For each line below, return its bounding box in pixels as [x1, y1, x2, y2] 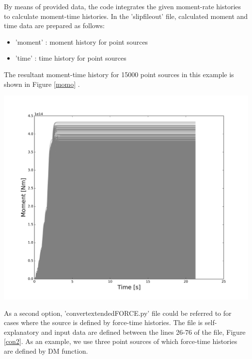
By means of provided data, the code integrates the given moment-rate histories [4, 1, 241, 11]
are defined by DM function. [4, 345, 88, 356]
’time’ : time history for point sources [15, 53, 126, 63]
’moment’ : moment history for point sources [15, 36, 148, 47]
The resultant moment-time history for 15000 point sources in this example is [4, 69, 234, 79]
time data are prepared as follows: [4, 20, 105, 31]
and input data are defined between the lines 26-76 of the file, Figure [41, 326, 246, 337]
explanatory [4, 326, 39, 337]
